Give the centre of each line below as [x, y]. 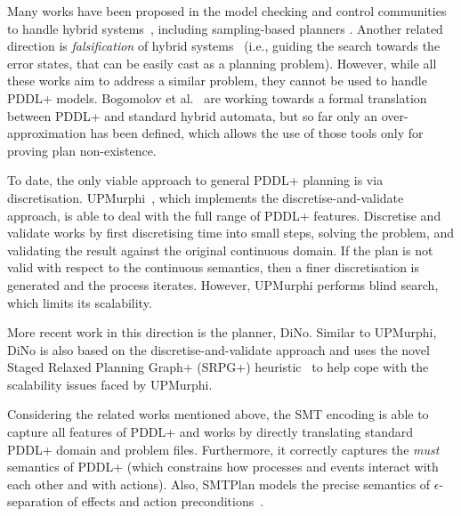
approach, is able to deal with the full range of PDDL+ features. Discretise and [224, 215]
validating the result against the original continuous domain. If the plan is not [220, 250]
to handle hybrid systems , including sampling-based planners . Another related [225, 28]
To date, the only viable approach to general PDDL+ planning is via [195, 180]
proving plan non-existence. [82, 150]
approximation [47, 133]
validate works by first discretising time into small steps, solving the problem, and [231, 233]
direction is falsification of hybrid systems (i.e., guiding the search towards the [224, 46]
